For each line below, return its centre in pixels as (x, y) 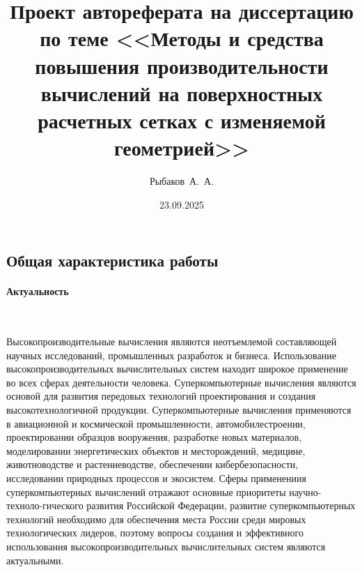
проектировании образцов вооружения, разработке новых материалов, (154, 437)
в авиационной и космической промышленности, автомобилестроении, (156, 423)
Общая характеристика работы (112, 261)
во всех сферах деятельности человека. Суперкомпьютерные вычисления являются (181, 382)
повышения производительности (182, 65)
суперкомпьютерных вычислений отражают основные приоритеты (146, 491)
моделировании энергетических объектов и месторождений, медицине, (156, 450)
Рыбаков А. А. (182, 181)
